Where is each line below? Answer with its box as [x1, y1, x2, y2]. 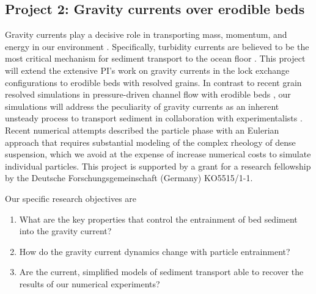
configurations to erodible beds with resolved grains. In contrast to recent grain [5, 76, 302, 88]
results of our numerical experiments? [19, 277, 160, 290]
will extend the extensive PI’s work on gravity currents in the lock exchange [5, 63, 290, 76]
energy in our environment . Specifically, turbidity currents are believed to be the [5, 40, 309, 52]
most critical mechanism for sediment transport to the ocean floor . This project [5, 52, 306, 65]
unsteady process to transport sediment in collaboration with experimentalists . [5, 112, 303, 124]
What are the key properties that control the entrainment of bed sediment [19, 212, 298, 225]
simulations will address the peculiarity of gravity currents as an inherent [5, 99, 279, 112]
